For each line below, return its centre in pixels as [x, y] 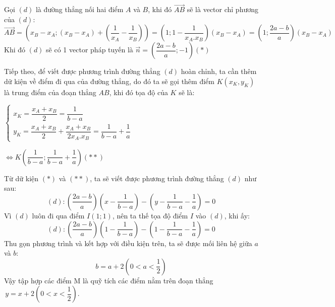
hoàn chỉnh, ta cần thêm [219, 71]
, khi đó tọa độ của [138, 92]
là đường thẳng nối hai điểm [79, 9]
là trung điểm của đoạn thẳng [50, 92]
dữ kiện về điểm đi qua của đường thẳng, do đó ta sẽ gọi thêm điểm [109, 81]
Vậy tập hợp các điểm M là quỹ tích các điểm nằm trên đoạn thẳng [109, 280]
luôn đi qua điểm [58, 215]
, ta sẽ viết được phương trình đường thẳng [157, 178]
